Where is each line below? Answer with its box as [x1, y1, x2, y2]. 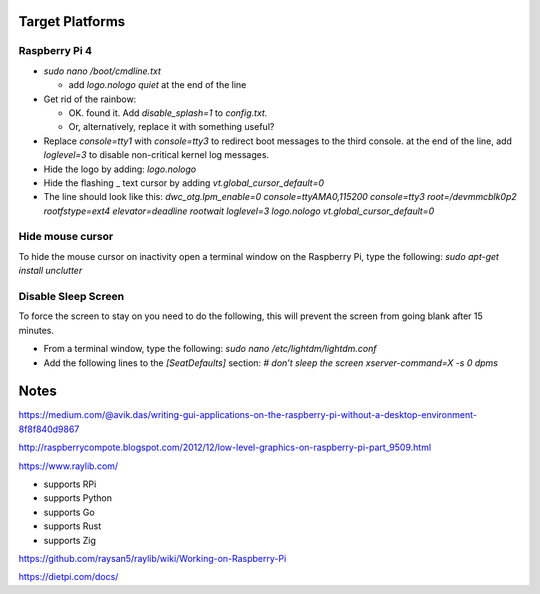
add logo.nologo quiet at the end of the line [68, 79, 247, 91]
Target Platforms [18, 13, 126, 30]
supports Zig [43, 534, 97, 546]
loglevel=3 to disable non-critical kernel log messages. [43, 149, 270, 161]
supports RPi [43, 478, 97, 490]
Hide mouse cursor [18, 230, 114, 244]
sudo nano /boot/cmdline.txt [43, 65, 162, 77]
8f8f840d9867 [18, 423, 80, 435]
